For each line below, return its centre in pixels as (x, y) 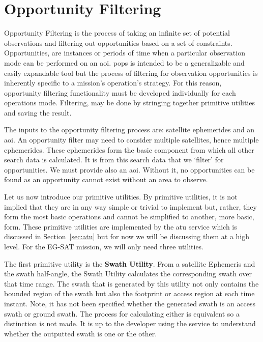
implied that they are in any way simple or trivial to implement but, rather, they (130, 206)
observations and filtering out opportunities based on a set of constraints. (118, 42)
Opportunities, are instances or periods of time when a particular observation (125, 53)
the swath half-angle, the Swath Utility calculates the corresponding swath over (128, 274)
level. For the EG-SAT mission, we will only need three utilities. (104, 246)
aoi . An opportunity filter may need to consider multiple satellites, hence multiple (131, 140)
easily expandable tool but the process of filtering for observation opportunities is (131, 73)
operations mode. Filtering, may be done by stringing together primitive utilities (129, 103)
